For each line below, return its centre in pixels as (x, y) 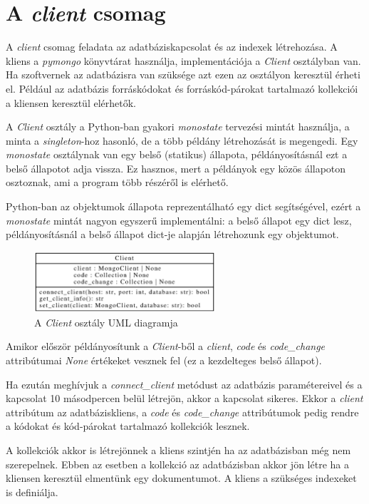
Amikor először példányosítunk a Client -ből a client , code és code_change (166, 346)
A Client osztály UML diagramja (106, 322)
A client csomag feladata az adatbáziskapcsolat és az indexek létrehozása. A (172, 47)
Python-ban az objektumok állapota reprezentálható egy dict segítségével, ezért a (183, 206)
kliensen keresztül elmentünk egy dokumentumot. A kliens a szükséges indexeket (181, 478)
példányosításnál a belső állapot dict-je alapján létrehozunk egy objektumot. (172, 234)
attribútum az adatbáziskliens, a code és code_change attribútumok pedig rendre (182, 412)
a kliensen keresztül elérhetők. (71, 102)
